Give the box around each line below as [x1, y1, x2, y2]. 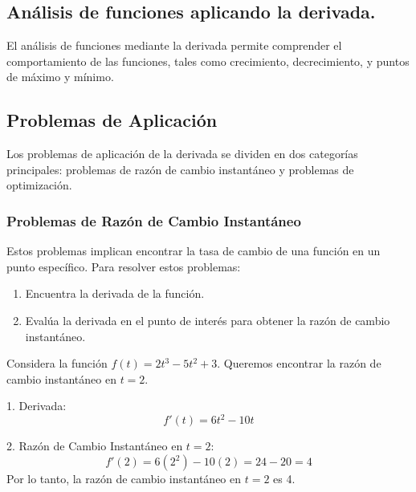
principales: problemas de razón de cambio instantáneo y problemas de [6, 161, 354, 177]
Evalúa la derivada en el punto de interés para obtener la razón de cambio [25, 311, 390, 328]
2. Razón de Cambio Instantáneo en [6, 437, 183, 454]
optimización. [6, 177, 72, 193]
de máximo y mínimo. [6, 68, 114, 85]
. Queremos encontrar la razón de [217, 355, 381, 372]
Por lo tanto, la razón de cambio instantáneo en [6, 470, 242, 487]
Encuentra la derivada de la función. [25, 285, 205, 302]
